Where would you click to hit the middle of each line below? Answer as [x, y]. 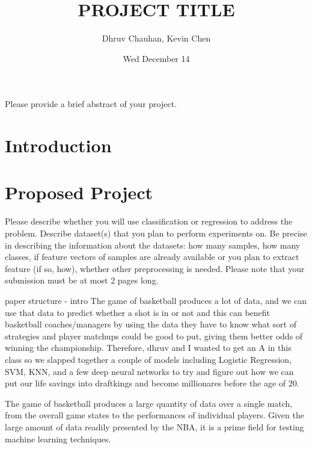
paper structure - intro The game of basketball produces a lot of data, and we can [156, 300]
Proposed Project [79, 192]
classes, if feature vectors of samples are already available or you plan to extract [152, 257]
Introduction [58, 145]
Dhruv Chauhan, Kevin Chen [156, 38]
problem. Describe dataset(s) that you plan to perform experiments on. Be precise [156, 233]
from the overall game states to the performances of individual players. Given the [154, 415]
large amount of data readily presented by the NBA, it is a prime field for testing [154, 426]
